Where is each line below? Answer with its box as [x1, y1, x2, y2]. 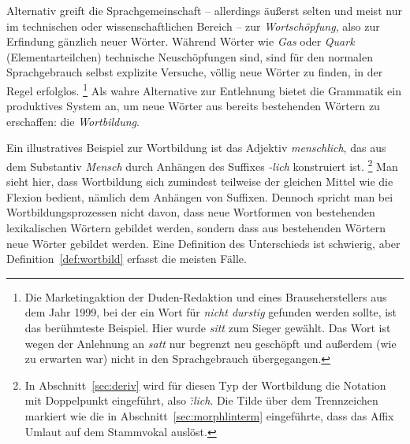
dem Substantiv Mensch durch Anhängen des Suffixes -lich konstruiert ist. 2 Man [6, 156, 398, 174]
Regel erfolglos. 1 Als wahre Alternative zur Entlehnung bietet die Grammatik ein [6, 80, 401, 98]
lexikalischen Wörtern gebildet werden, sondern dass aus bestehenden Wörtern [6, 220, 386, 236]
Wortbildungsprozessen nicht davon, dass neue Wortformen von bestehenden [6, 204, 375, 220]
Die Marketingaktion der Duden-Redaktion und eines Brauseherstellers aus [24, 288, 387, 305]
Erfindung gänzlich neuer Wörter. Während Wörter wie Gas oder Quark [6, 33, 355, 50]
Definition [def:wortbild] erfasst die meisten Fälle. [6, 250, 247, 267]
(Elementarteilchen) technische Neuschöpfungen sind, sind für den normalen [6, 48, 373, 65]
